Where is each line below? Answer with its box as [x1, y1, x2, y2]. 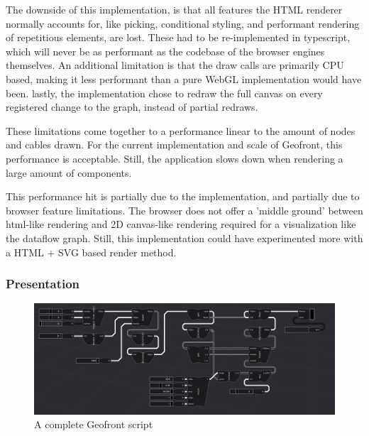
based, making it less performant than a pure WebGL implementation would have [6, 71, 362, 86]
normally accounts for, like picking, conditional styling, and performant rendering [6, 16, 360, 31]
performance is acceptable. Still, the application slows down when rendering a [6, 151, 343, 165]
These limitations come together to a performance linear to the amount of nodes [6, 123, 356, 138]
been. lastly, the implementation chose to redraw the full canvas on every [6, 85, 323, 100]
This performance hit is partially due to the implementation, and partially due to [6, 189, 360, 204]
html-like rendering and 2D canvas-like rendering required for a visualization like [6, 217, 356, 231]
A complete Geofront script [34, 417, 153, 432]
